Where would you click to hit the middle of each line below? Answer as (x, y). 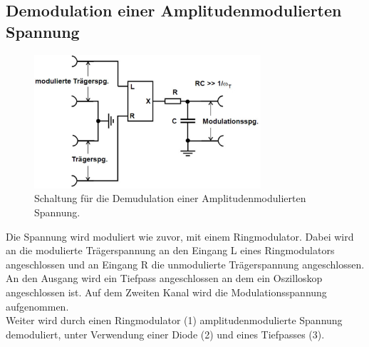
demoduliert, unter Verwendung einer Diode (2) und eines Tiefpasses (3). (165, 334)
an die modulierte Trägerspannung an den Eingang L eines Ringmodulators (170, 250)
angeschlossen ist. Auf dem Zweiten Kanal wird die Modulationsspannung (166, 292)
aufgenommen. (37, 306)
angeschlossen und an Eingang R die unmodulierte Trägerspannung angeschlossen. (185, 264)
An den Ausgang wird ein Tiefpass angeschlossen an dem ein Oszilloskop (164, 278)
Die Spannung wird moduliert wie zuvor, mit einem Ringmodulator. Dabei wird (180, 236)
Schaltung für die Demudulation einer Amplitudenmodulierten (170, 198)
